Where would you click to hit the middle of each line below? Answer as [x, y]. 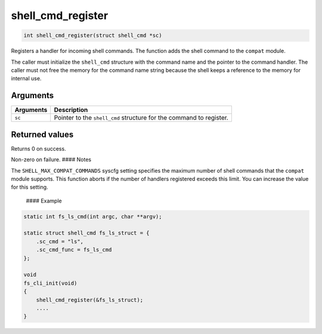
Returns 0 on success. [38, 148]
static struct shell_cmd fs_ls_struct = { [86, 233]
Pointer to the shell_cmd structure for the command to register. [141, 118]
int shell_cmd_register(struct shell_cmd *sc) [93, 35]
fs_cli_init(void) [50, 283]
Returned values [42, 134]
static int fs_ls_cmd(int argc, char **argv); [93, 216]
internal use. [26, 79]
